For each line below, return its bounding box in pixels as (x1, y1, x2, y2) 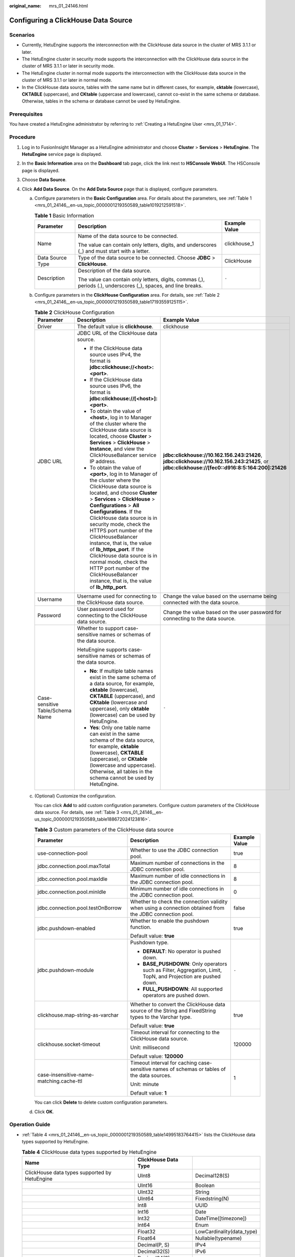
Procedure (9, 134, 36, 141)
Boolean (195, 1182, 215, 1189)
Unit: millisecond (130, 1044, 170, 1051)
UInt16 (137, 1182, 153, 1189)
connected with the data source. (163, 599, 240, 606)
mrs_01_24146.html (49, 3, 88, 9)
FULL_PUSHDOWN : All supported (142, 985, 223, 993)
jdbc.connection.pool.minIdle (37, 888, 106, 895)
